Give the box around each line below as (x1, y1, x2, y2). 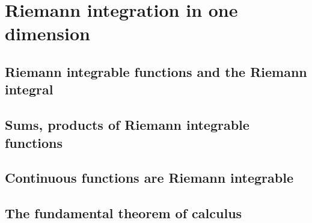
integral (5, 80, 54, 99)
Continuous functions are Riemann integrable (5, 168, 293, 187)
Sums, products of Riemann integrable (5, 115, 249, 134)
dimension (5, 21, 90, 46)
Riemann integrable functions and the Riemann (5, 62, 307, 81)
